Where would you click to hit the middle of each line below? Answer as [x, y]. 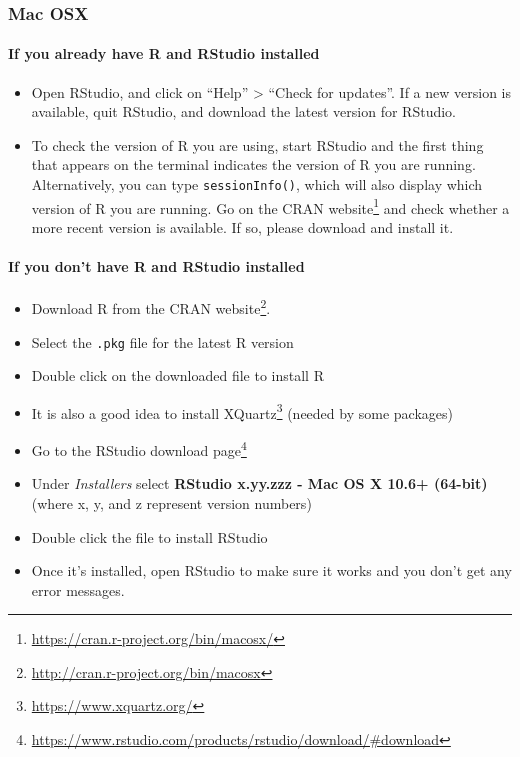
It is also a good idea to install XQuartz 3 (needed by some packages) [242, 411]
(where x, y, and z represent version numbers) [171, 502]
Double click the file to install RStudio [149, 536]
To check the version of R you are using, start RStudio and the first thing [257, 144]
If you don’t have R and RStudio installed [156, 266]
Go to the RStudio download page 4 [139, 448]
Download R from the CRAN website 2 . [151, 306]
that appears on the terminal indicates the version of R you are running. [253, 164]
